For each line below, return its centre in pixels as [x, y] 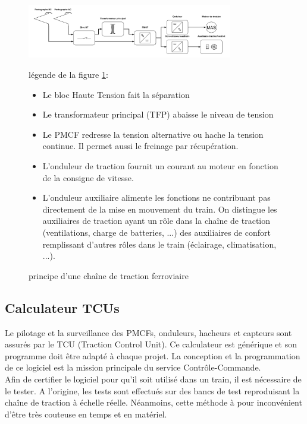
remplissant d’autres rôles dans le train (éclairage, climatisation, [159, 244]
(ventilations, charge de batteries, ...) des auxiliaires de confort [156, 232]
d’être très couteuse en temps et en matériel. [86, 414]
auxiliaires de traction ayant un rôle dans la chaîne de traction [156, 221]
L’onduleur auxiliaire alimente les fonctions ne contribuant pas [156, 197]
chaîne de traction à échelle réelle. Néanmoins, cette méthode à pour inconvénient [153, 402]
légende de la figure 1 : [68, 75]
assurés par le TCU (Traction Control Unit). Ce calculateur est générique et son [151, 344]
